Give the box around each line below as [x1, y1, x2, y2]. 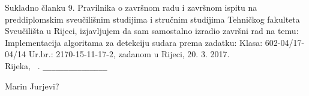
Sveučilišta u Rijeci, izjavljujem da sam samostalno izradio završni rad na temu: [5, 24, 299, 37]
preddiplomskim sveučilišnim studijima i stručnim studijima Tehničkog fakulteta [5, 13, 300, 25]
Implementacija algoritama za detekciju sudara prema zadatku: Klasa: [5, 36, 263, 48]
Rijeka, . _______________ [5, 59, 107, 72]
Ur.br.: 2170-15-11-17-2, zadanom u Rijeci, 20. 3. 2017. [28, 48, 230, 60]
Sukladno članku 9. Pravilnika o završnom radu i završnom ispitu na [5, 1, 257, 13]
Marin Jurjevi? [5, 79, 59, 92]
